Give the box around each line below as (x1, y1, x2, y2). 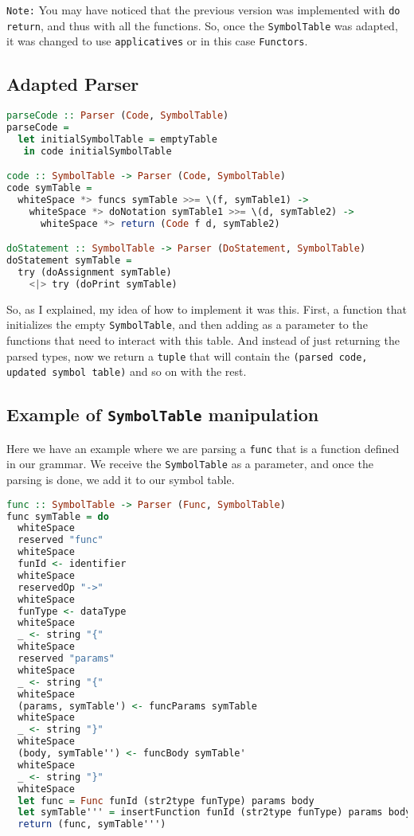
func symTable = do (6, 510, 109, 522)
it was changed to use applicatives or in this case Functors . (6, 33, 308, 49)
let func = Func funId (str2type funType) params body (18, 795, 314, 807)
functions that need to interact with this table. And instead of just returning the (6, 332, 400, 349)
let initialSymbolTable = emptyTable (18, 133, 217, 145)
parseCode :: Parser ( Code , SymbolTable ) (6, 110, 229, 122)
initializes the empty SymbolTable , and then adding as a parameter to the (6, 316, 368, 333)
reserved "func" (18, 534, 103, 546)
